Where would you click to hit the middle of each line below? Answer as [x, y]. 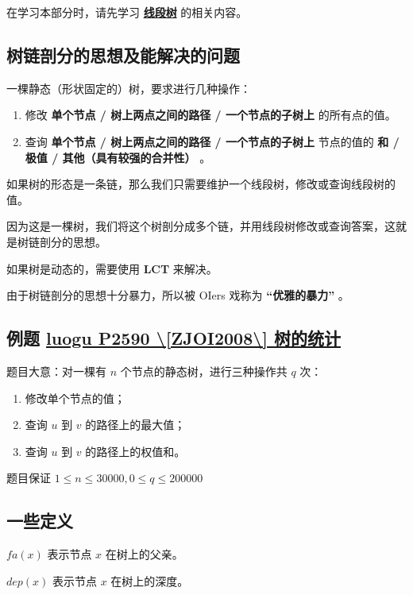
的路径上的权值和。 [135, 451]
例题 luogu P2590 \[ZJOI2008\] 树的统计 [174, 338]
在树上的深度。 [150, 580]
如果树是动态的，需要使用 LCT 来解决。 [112, 268]
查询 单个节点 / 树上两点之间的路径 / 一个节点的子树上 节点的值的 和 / [212, 141]
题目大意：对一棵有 [56, 371]
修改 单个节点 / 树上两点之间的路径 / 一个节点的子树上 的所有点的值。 [210, 115]
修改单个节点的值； [75, 398]
